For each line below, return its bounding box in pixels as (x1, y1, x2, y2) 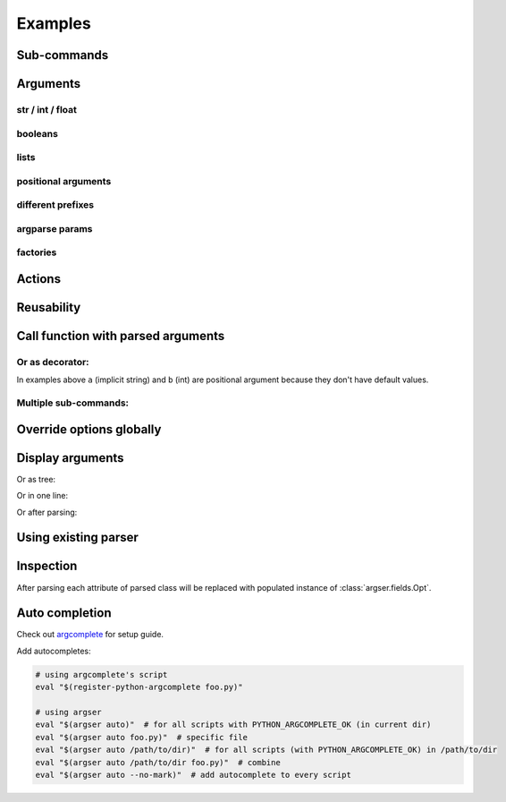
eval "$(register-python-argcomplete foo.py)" (35, 682, 243, 693)
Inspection (16, 559, 78, 574)
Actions (16, 271, 62, 286)
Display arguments (16, 450, 124, 465)
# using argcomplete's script (35, 670, 168, 679)
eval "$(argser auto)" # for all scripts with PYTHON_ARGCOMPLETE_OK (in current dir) (35, 720, 432, 729)
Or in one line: (16, 491, 69, 501)
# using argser (35, 707, 102, 717)
